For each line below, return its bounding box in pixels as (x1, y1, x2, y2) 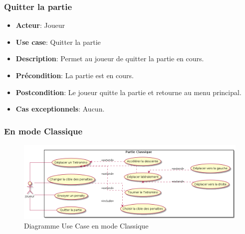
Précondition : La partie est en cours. (15, 70, 134, 80)
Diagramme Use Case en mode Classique (24, 221, 149, 231)
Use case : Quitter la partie (15, 36, 101, 47)
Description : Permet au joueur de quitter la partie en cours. (15, 53, 204, 64)
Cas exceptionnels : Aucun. (15, 104, 105, 114)
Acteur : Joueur (15, 20, 65, 30)
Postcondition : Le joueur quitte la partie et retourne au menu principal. (15, 87, 242, 97)
